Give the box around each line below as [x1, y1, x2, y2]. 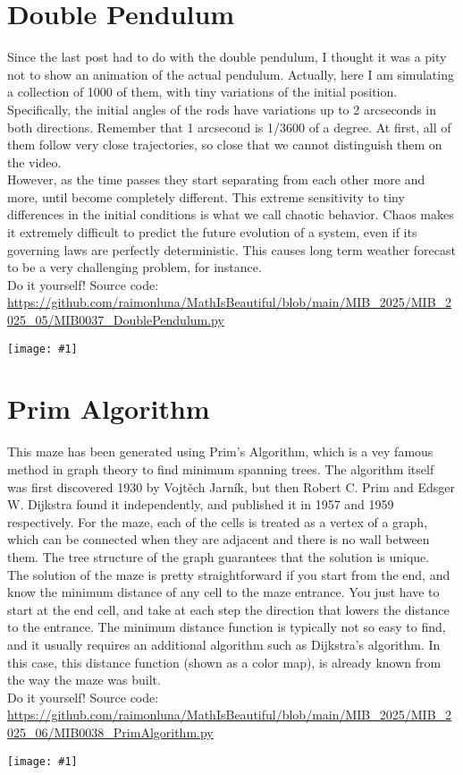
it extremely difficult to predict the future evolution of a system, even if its [7, 223, 417, 242]
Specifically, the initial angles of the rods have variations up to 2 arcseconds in [7, 99, 437, 118]
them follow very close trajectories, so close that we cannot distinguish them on [7, 135, 442, 154]
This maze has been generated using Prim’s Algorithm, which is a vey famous [7, 442, 434, 461]
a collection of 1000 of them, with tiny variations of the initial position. [7, 82, 398, 101]
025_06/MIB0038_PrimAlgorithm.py [7, 722, 214, 741]
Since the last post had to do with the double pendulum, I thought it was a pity [7, 47, 447, 66]
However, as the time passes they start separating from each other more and [7, 170, 425, 189]
